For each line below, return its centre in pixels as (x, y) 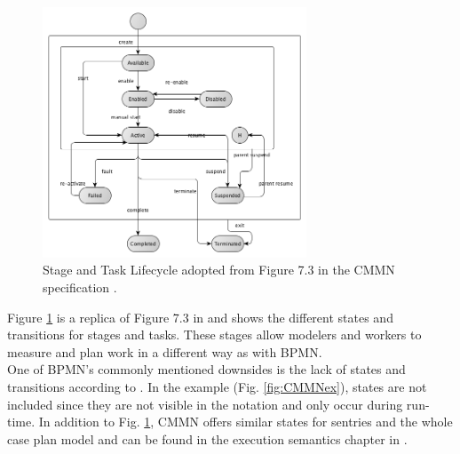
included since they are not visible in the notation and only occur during (205, 404)
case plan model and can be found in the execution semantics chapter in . (207, 438)
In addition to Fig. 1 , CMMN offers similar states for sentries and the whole (246, 422)
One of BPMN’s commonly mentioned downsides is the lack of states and (206, 369)
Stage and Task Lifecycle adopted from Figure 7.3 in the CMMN (219, 270)
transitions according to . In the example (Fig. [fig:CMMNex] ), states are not (217, 387)
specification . (80, 287)
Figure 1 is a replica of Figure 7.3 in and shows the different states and (200, 317)
